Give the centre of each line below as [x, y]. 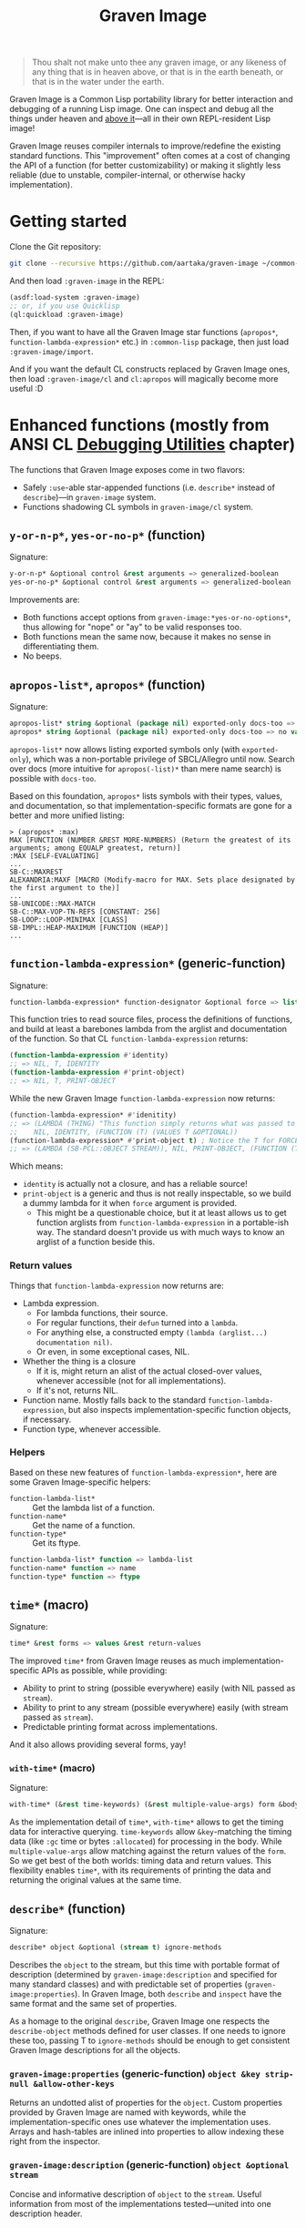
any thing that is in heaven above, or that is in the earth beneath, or [158, 72]
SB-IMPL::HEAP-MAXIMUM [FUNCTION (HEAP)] [89, 927]
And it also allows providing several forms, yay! [98, 1744]
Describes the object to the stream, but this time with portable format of [145, 1965]
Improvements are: [45, 600]
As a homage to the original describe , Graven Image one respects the [140, 2021]
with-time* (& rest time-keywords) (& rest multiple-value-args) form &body [154, 1804]
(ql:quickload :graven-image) [67, 314]
